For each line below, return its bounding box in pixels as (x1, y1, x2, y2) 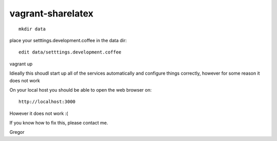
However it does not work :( (9, 110, 68, 116)
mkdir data (18, 26, 46, 32)
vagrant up (9, 61, 33, 67)
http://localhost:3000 (18, 99, 76, 105)
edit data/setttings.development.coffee (18, 49, 122, 55)
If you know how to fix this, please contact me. (9, 120, 108, 126)
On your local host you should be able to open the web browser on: (9, 86, 152, 93)
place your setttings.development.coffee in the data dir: (9, 37, 127, 43)
